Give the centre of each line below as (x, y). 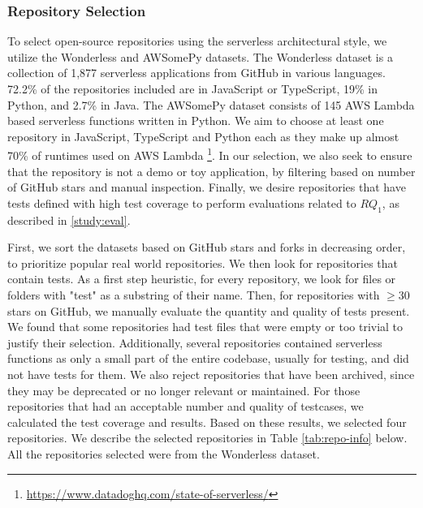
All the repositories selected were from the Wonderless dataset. (164, 453)
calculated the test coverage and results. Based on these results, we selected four (207, 422)
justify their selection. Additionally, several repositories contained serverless (195, 342)
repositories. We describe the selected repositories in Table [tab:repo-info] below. (207, 438)
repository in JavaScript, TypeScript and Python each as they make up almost (203, 136)
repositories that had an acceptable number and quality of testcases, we (186, 406)
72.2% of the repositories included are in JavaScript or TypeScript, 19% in (192, 88)
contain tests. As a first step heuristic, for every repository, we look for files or (202, 279)
